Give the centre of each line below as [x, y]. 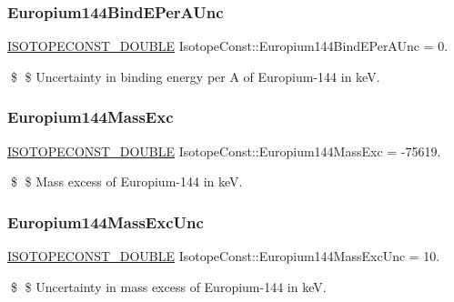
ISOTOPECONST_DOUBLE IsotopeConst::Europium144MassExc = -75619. [224, 151]
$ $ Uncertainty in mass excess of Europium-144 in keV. [168, 286]
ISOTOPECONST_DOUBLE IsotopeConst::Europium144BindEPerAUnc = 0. [228, 46]
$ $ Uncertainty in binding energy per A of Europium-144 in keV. [195, 76]
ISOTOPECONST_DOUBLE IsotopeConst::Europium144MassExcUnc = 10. [224, 256]
